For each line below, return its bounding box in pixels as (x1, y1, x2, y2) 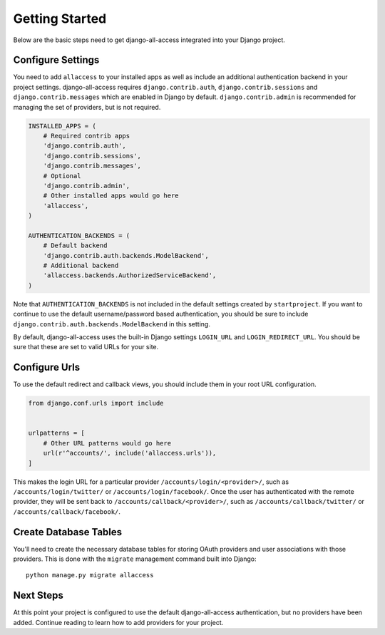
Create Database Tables (13, 526, 123, 538)
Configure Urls (13, 361, 81, 373)
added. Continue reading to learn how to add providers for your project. (13, 618, 224, 626)
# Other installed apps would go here (43, 192, 179, 200)
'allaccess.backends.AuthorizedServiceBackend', (43, 272, 217, 279)
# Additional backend (43, 262, 119, 270)
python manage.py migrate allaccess (26, 571, 154, 579)
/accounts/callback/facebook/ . (13, 507, 121, 516)
